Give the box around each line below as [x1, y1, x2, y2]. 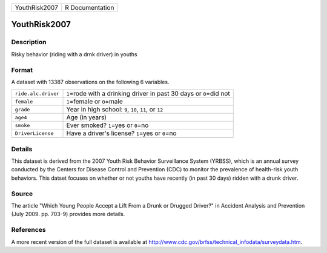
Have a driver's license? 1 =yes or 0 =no [66, 129, 177, 137]
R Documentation [64, 4, 114, 11]
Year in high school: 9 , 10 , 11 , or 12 [66, 105, 163, 114]
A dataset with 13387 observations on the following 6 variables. [11, 78, 170, 85]
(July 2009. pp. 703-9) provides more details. [11, 211, 125, 218]
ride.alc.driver [15, 90, 60, 97]
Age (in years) [66, 113, 107, 122]
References [11, 226, 46, 234]
